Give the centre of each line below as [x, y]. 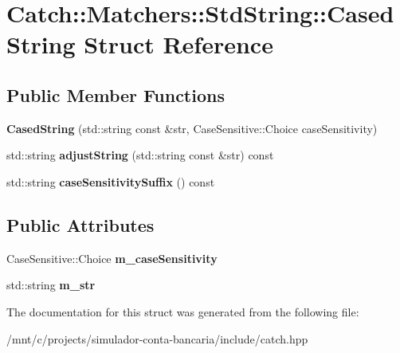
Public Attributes [80, 224]
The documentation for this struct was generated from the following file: [183, 311]
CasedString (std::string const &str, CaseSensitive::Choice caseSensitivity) [192, 128]
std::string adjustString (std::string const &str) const [140, 155]
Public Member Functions [116, 94]
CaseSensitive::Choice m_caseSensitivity [112, 258]
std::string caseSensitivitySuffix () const [111, 181]
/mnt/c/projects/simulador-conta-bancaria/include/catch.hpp [157, 338]
